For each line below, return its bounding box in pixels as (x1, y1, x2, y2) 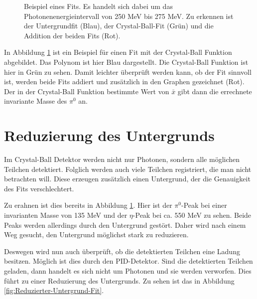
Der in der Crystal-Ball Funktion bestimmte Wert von (4, 86, 169, 96)
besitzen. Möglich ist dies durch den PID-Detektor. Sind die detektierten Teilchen (4, 256, 253, 266)
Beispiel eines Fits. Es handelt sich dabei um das (24, 1, 173, 11)
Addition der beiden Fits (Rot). (24, 30, 121, 40)
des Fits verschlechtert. (4, 183, 74, 193)
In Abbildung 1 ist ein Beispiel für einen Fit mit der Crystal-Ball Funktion (4, 47, 232, 57)
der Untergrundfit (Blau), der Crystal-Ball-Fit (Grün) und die (24, 20, 214, 31)
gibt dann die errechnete (177, 86, 252, 96)
